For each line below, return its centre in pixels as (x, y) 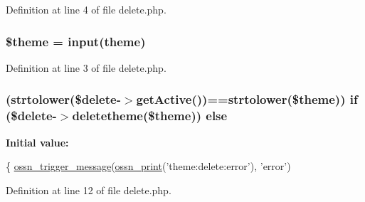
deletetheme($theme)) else (150, 116)
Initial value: (37, 142)
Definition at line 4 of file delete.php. (86, 9)
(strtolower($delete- (63, 99)
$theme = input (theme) (76, 41)
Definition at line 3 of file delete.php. (86, 67)
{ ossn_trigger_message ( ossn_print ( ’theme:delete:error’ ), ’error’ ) (148, 166)
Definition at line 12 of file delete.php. (89, 190)
